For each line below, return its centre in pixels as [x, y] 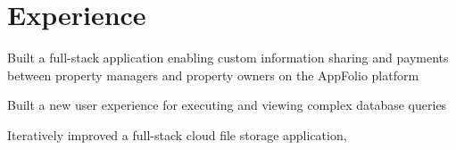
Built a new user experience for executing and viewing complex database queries [227, 105]
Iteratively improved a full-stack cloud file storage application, [177, 134]
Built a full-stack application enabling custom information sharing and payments [228, 58]
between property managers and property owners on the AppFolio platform [213, 75]
